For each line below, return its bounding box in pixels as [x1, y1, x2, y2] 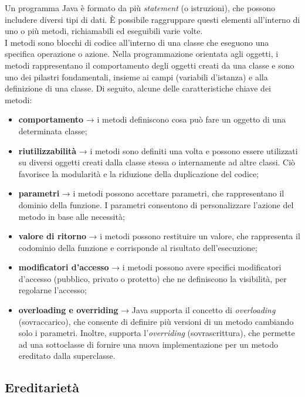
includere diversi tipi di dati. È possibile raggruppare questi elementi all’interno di [5, 13, 300, 25]
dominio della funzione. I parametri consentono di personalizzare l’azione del [18, 198, 294, 211]
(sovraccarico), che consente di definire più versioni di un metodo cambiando [18, 315, 294, 327]
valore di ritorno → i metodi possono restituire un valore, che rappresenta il [18, 230, 300, 242]
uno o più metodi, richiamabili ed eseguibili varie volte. [5, 25, 203, 37]
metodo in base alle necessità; [18, 210, 125, 222]
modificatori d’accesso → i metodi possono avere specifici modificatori [18, 261, 282, 273]
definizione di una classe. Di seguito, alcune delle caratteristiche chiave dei [5, 82, 271, 94]
